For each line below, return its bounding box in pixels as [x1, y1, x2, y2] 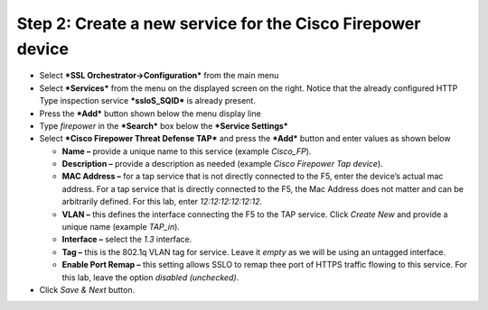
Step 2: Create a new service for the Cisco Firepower [16, 14, 421, 33]
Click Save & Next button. [39, 284, 136, 295]
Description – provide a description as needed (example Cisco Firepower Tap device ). [61, 159, 383, 169]
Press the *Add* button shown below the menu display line [39, 108, 261, 119]
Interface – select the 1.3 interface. [61, 234, 192, 245]
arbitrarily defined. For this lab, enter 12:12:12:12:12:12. [61, 196, 262, 207]
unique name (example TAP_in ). [61, 222, 181, 232]
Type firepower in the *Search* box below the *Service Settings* [39, 120, 288, 131]
